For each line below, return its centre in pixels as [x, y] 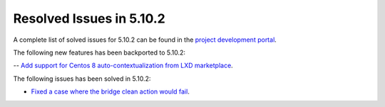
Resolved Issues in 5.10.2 [89, 18]
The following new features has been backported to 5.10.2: [99, 52]
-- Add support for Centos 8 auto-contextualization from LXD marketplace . [123, 66]
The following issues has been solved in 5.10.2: [82, 79]
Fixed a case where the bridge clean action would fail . [111, 91]
